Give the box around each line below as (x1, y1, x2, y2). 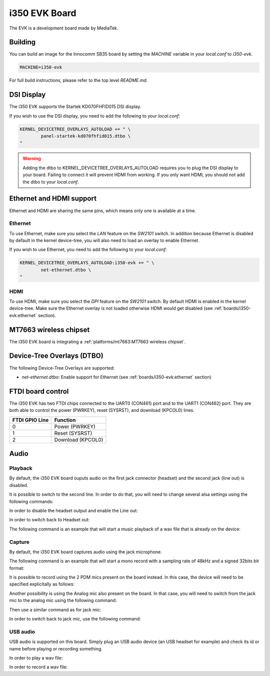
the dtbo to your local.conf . (22, 179, 79, 185)
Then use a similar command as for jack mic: (9, 606, 101, 612)
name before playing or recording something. (9, 645, 102, 651)
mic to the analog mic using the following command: (9, 597, 117, 603)
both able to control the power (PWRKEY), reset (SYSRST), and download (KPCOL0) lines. (9, 407, 195, 413)
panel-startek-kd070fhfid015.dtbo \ (40, 133, 131, 139)
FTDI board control (9, 387, 69, 395)
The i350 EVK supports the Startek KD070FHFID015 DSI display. (9, 104, 141, 110)
